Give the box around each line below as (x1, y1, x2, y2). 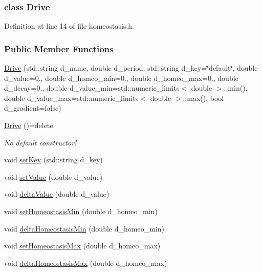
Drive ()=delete (4, 120, 53, 130)
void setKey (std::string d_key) (4, 154, 103, 165)
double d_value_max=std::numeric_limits (4, 92, 139, 103)
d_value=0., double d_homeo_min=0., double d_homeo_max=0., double (4, 72, 238, 83)
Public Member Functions (4, 42, 114, 55)
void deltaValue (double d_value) (4, 189, 110, 199)
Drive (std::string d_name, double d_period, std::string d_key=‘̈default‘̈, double (4, 62, 258, 73)
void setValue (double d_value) (4, 171, 103, 182)
